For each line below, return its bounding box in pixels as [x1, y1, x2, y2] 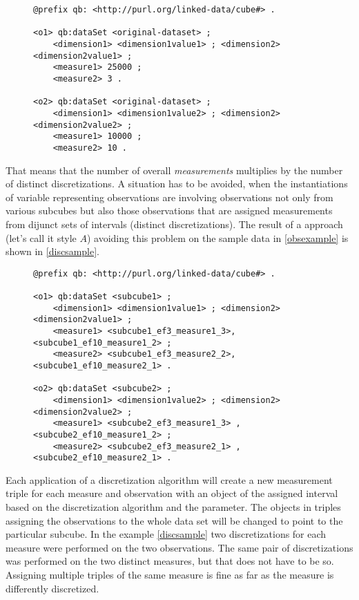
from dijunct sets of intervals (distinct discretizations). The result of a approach [6, 216, 343, 231]
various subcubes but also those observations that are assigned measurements [6, 203, 333, 218]
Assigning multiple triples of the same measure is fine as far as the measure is [6, 568, 334, 581]
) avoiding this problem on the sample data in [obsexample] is [86, 230, 349, 245]
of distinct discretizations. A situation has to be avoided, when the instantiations [6, 176, 348, 191]
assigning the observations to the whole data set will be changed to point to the [6, 513, 343, 527]
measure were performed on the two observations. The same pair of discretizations [6, 540, 353, 554]
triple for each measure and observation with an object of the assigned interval [6, 486, 338, 500]
